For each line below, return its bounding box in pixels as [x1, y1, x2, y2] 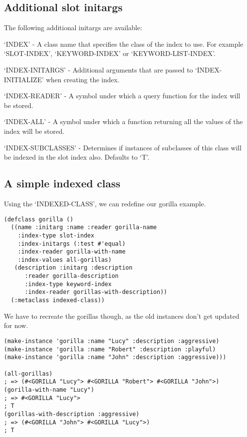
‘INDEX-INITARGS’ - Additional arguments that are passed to [4, 64, 193, 74]
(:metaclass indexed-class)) [11, 297, 105, 304]
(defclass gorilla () [4, 216, 74, 223]
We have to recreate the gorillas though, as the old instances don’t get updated [4, 310, 239, 321]
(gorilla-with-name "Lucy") [4, 386, 95, 393]
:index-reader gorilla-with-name [17, 248, 126, 255]
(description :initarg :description [14, 264, 132, 272]
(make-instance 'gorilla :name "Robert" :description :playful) [4, 346, 216, 353]
